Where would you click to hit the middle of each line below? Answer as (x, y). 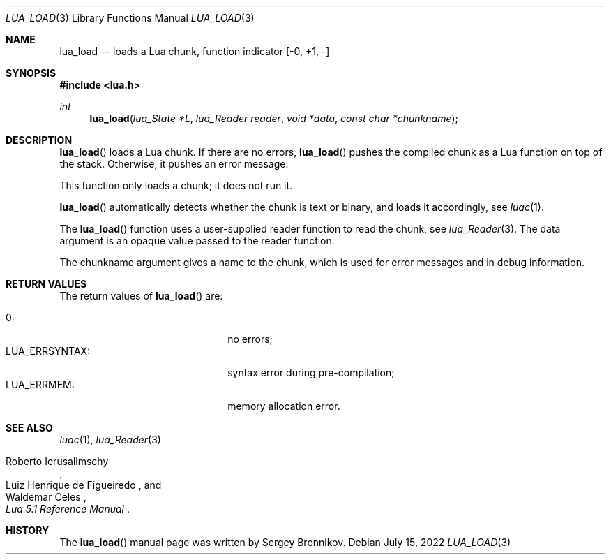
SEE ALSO (29, 428)
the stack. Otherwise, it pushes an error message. (174, 164)
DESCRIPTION (39, 140)
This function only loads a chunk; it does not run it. (176, 185)
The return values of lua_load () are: (141, 296)
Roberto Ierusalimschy (57, 461)
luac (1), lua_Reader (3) (110, 440)
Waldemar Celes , (46, 497)
